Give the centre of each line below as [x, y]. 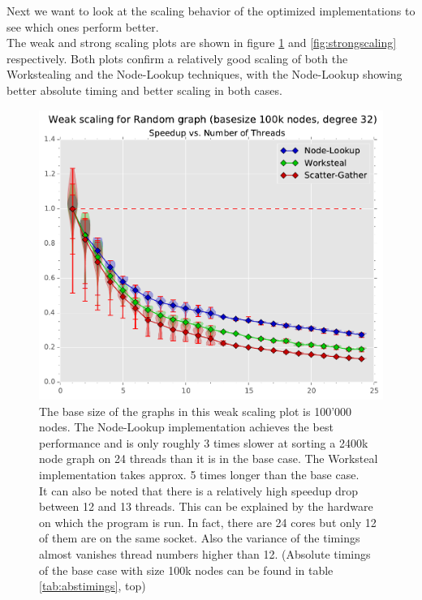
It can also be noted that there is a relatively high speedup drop [199, 490]
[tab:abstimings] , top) [93, 586]
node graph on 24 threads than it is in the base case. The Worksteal [209, 459]
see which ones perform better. [83, 26]
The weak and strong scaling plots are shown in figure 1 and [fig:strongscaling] [202, 43]
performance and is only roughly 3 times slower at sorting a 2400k [204, 442]
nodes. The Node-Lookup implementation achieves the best [186, 427]
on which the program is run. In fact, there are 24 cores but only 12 [208, 522]
